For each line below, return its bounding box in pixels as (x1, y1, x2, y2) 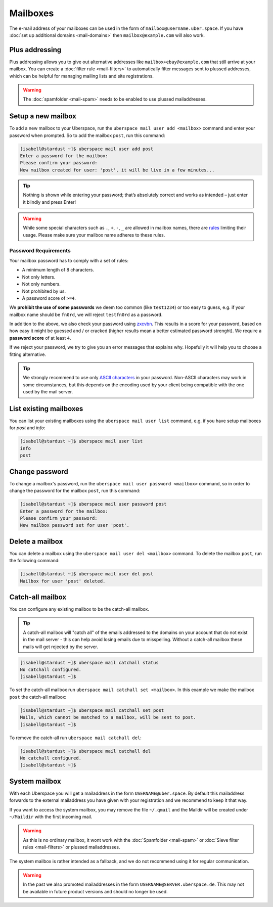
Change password (9, 467, 68, 476)
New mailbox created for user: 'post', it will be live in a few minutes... (20, 167, 215, 173)
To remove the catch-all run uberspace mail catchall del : (9, 735, 142, 741)
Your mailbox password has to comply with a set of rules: (9, 257, 129, 263)
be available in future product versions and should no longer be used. (23, 888, 168, 894)
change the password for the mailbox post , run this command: (9, 488, 141, 494)
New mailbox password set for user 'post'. (20, 522, 130, 528)
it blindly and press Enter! (23, 199, 76, 205)
